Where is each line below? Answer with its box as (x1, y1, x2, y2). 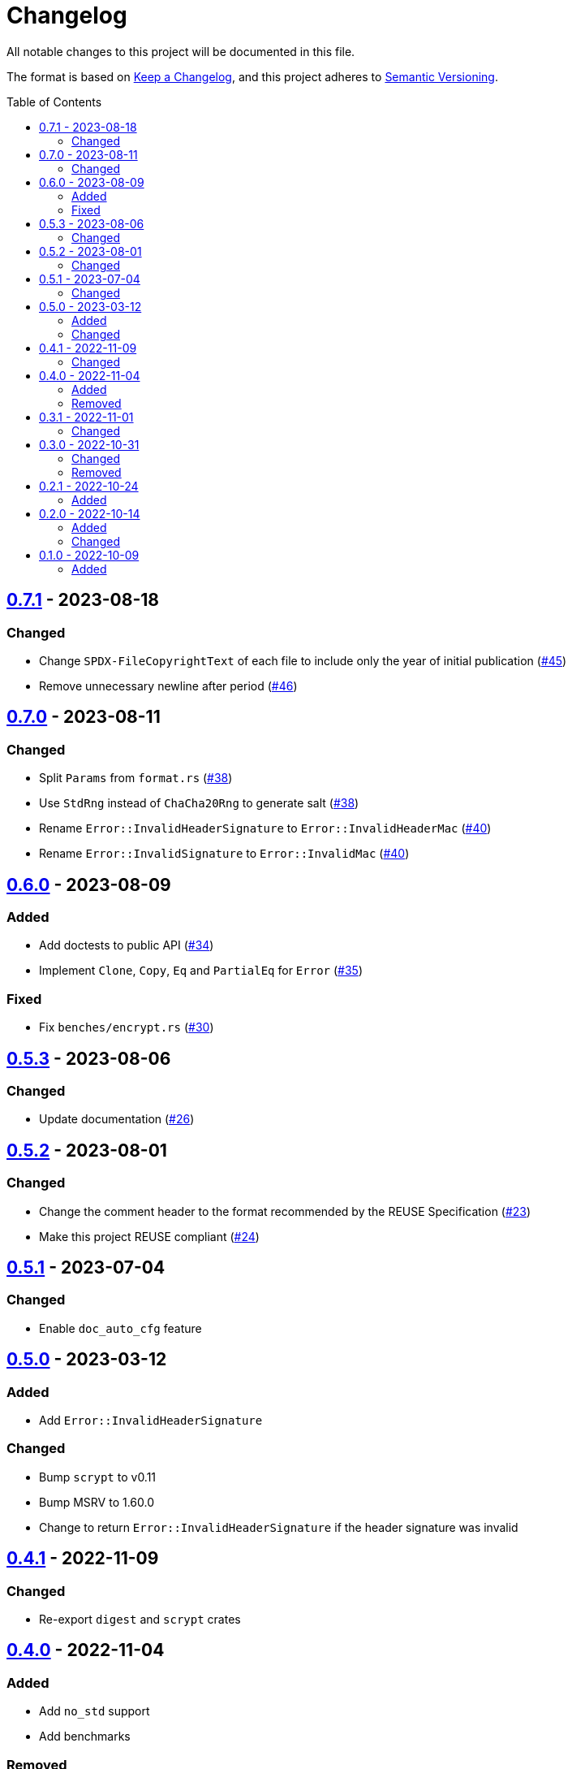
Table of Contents (6, 94, 102, 109)
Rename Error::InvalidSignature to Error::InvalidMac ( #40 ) (39, 846, 410, 861)
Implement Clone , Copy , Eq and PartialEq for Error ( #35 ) (39, 963, 363, 978)
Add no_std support (39, 1704, 150, 1719)
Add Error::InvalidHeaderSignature (39, 1413, 263, 1428)
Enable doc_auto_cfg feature (39, 1321, 202, 1335)
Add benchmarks (39, 1729, 131, 1744)
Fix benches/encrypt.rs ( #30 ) (39, 1020, 214, 1035)
